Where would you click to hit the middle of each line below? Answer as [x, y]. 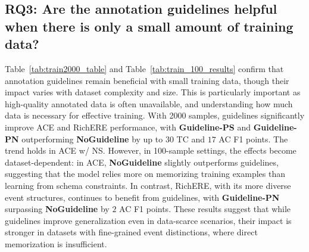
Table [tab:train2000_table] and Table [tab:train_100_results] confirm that [144, 68]
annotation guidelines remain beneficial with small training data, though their [147, 80]
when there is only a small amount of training [149, 26]
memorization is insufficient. [56, 243]
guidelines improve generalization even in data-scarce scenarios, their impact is [148, 220]
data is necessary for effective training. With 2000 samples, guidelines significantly [155, 115]
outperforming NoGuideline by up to [92, 139]
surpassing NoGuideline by [57, 209]
